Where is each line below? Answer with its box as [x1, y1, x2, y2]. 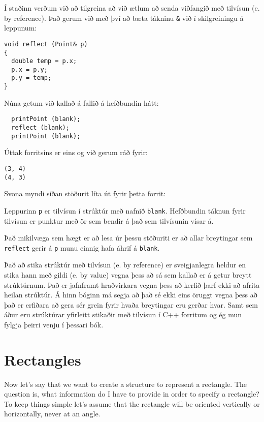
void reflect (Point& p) [4, 40, 88, 48]
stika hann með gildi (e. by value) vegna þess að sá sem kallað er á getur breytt [4, 269, 252, 280]
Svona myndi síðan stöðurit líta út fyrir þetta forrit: [4, 188, 166, 199]
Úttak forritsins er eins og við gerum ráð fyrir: [4, 147, 148, 158]
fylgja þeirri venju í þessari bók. [4, 319, 104, 329]
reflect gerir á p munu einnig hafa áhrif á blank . [4, 242, 160, 253]
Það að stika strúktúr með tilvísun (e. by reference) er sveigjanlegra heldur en [4, 259, 246, 270]
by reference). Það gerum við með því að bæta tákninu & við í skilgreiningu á [4, 12, 244, 23]
